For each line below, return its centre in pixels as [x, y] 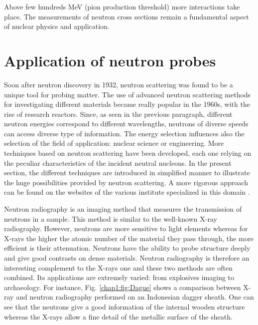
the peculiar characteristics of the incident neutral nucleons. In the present [118, 162]
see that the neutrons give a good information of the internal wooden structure [125, 306]
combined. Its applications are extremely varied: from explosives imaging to [119, 277]
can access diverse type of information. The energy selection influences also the [124, 133]
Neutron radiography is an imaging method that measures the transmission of [123, 209]
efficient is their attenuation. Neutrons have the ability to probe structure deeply [127, 248]
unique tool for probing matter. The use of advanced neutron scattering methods [128, 94]
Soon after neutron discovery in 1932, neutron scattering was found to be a [119, 84]
